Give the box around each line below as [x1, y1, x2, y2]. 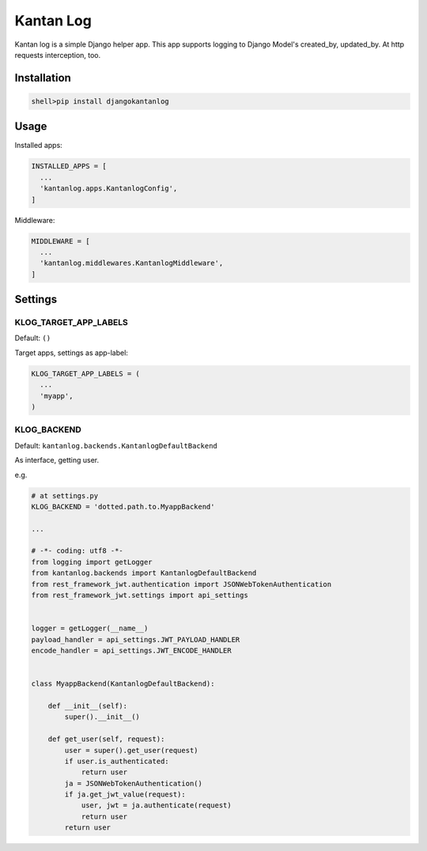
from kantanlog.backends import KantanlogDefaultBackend [31, 569, 257, 577]
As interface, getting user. [14, 456, 100, 465]
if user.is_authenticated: [64, 756, 169, 766]
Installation [14, 71, 71, 85]
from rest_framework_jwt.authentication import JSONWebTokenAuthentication [31, 580, 332, 588]
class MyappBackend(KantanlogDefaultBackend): [31, 679, 215, 688]
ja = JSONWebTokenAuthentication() [64, 779, 203, 788]
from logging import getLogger [31, 558, 153, 566]
